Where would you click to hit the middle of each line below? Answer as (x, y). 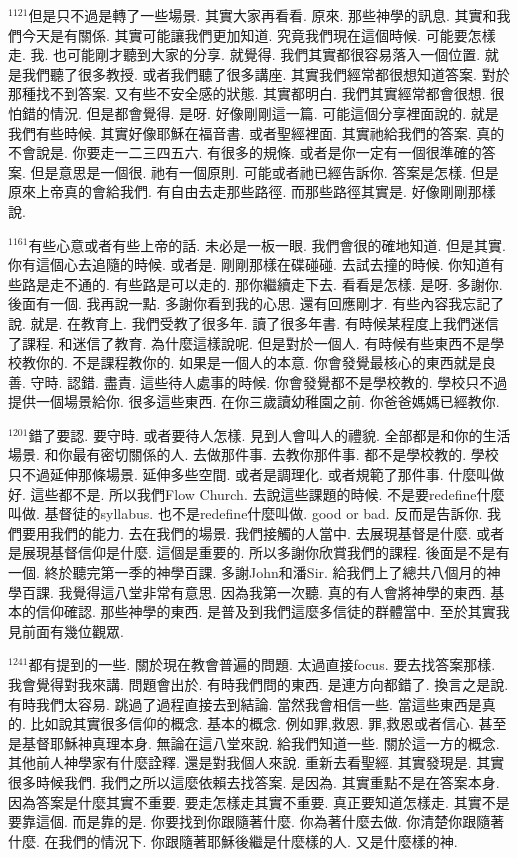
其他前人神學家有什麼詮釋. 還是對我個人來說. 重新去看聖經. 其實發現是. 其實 (256, 762)
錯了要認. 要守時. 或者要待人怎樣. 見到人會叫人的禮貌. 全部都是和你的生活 (269, 434)
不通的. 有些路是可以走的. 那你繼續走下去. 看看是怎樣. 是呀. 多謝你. (283, 283)
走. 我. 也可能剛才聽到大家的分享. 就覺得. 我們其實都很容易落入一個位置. (244, 54)
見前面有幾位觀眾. (66, 630)
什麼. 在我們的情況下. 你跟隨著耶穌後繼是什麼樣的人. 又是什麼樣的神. (233, 840)
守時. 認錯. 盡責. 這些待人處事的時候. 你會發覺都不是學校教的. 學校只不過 (269, 381)
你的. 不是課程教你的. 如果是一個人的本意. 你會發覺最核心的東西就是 (258, 362)
